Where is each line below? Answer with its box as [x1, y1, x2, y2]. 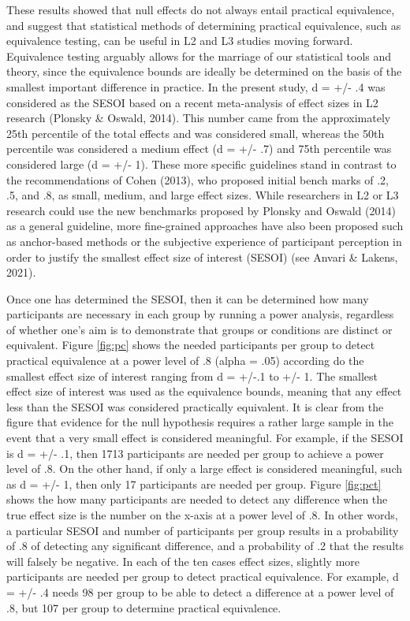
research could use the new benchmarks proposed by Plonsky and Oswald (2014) [6, 202, 396, 218]
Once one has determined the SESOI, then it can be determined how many [6, 290, 369, 307]
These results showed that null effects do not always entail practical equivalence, [6, 2, 395, 17]
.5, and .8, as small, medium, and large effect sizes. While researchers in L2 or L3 [6, 187, 399, 203]
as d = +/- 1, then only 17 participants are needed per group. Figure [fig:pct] [6, 475, 382, 492]
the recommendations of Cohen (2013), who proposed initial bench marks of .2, [6, 171, 389, 188]
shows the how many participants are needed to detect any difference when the [6, 491, 388, 508]
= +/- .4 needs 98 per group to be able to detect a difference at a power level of [6, 583, 394, 600]
